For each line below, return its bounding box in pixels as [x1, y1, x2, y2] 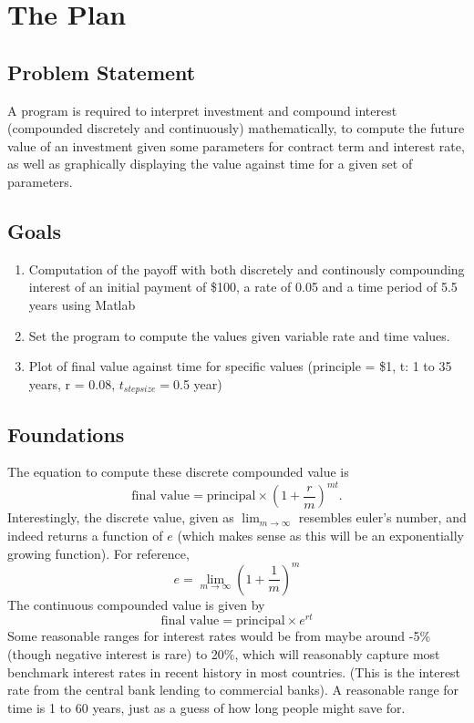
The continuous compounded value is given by [7, 594, 265, 614]
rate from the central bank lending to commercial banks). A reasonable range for [7, 680, 459, 699]
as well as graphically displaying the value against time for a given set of [7, 154, 413, 173]
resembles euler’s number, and [298, 508, 467, 527]
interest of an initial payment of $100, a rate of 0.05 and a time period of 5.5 [28, 277, 458, 296]
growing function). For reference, [7, 543, 190, 563]
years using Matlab [28, 294, 136, 314]
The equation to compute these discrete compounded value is [7, 462, 349, 481]
